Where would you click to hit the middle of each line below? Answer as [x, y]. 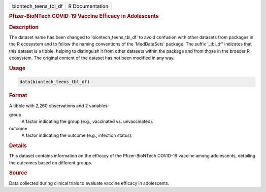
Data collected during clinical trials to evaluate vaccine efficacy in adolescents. [89, 183]
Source [18, 173]
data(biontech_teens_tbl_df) [55, 82]
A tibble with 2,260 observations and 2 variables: [59, 106]
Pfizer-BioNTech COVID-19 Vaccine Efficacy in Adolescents [84, 16]
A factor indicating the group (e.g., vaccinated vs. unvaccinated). [87, 121]
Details [18, 146]
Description [24, 27]
